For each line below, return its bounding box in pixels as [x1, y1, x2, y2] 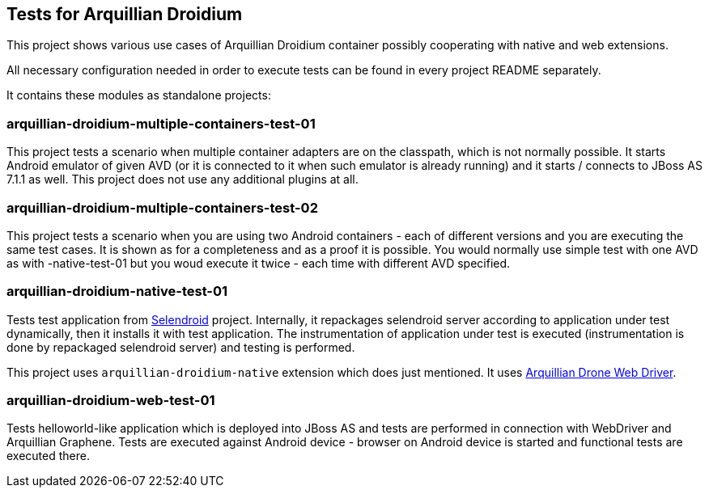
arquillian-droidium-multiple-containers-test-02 [6, 199, 318, 216]
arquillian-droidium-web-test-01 [6, 392, 215, 409]
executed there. [6, 449, 90, 463]
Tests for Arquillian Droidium [6, 4, 243, 24]
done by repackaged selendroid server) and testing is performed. [6, 340, 355, 354]
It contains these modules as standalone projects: [6, 88, 271, 103]
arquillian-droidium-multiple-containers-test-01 [6, 115, 316, 132]
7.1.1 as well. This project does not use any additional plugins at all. [6, 172, 359, 187]
